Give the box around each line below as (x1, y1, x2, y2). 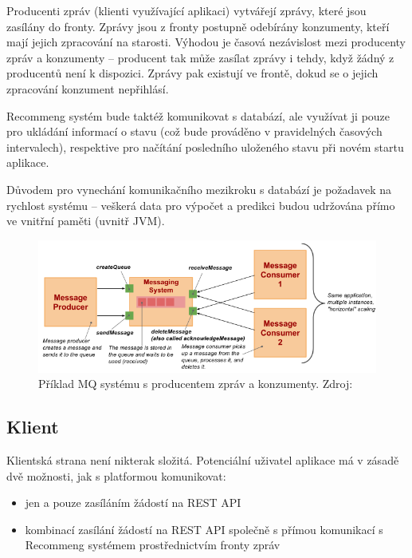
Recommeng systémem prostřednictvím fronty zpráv (25, 536, 281, 553)
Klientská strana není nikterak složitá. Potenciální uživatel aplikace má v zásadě (6, 451, 399, 468)
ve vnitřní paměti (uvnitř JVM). (6, 212, 165, 229)
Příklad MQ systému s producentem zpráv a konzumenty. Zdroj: (38, 375, 353, 392)
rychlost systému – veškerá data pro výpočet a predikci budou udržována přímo (6, 196, 395, 213)
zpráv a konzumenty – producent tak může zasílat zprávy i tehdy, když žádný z (6, 49, 394, 65)
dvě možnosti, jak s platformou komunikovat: (6, 467, 226, 484)
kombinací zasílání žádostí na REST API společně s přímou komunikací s (25, 520, 383, 537)
